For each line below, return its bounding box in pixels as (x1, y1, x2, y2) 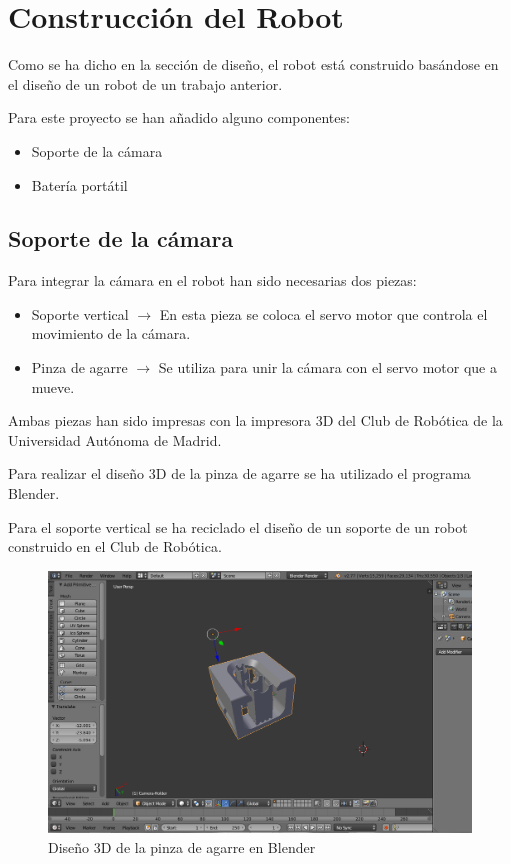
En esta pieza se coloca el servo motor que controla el (159, 303, 488, 324)
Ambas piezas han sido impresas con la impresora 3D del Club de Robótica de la (8, 410, 503, 431)
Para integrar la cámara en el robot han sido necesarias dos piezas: (8, 270, 417, 291)
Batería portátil (31, 174, 128, 195)
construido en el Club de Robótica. (8, 536, 222, 557)
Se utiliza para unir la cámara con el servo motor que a (158, 357, 497, 378)
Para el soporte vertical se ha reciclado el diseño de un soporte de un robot (8, 516, 468, 537)
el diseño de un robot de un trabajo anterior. (8, 73, 283, 94)
